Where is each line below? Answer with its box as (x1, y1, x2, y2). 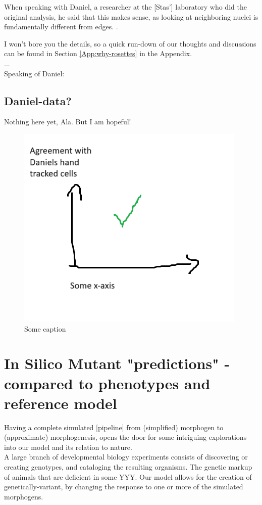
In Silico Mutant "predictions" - (4, 353, 230, 374)
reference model (4, 392, 117, 413)
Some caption (24, 323, 66, 334)
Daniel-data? (4, 93, 72, 108)
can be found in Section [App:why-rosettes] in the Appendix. (4, 48, 192, 59)
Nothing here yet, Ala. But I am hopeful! (4, 116, 131, 127)
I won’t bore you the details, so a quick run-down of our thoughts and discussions (4, 38, 256, 49)
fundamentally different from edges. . (4, 21, 118, 32)
